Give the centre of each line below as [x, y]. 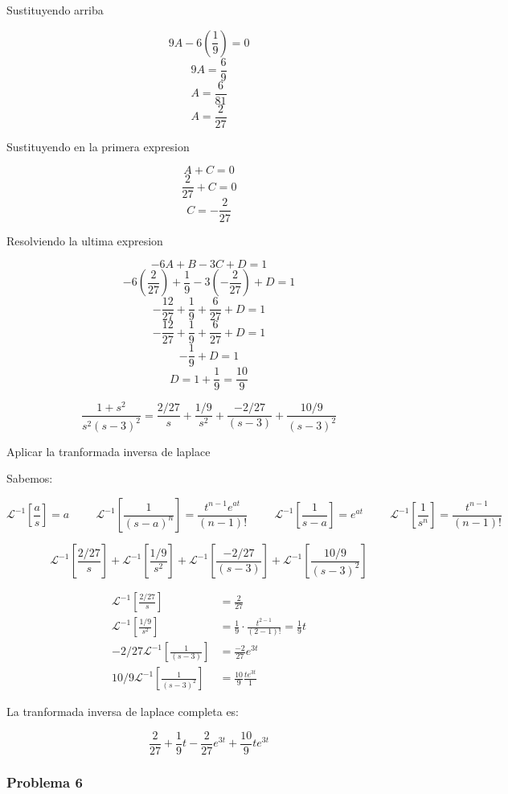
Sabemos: [30, 478]
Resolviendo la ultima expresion [85, 240]
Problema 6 [45, 782]
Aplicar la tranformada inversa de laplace [109, 451]
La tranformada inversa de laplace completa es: [123, 712]
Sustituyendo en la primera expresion [98, 146]
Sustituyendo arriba [55, 10]
